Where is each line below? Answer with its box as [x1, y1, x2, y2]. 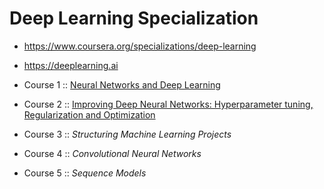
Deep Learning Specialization [9, 7, 259, 30]
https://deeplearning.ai [23, 59, 119, 71]
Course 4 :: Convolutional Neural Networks [23, 147, 202, 159]
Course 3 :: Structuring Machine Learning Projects [23, 128, 232, 140]
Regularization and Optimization [23, 108, 156, 121]
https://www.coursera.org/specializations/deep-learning [23, 40, 257, 52]
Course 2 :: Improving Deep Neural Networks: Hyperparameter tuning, [23, 98, 314, 110]
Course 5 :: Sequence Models [23, 167, 147, 179]
